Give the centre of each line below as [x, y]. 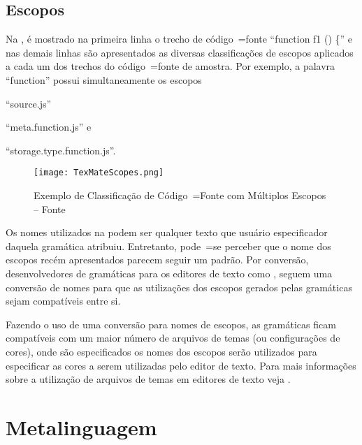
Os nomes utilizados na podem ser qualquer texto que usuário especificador [167, 232]
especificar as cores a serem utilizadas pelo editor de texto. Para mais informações [181, 365]
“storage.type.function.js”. [61, 150]
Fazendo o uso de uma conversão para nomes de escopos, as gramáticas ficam [171, 324]
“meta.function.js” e [49, 127]
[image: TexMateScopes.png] [99, 173]
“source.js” [29, 103]
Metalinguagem [81, 426]
